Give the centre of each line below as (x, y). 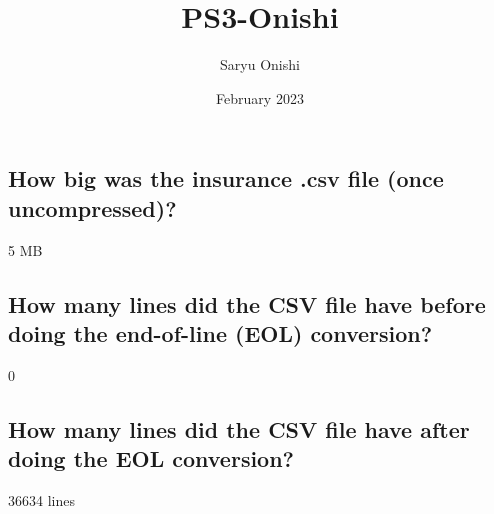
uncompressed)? (92, 207)
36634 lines (41, 499)
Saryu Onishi (260, 64)
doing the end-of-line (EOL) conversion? (220, 332)
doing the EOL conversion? (151, 458)
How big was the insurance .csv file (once (226, 178)
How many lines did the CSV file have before (247, 303)
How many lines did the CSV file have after (239, 428)
